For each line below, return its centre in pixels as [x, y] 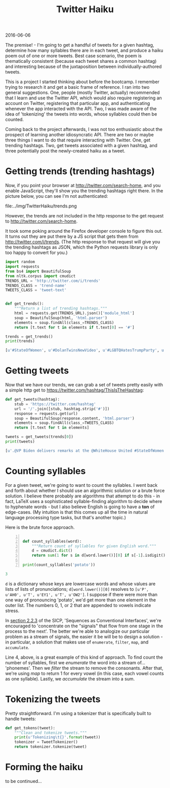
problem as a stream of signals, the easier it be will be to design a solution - [84, 636]
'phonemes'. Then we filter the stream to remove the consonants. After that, [84, 668]
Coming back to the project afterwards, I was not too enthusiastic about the [84, 129]
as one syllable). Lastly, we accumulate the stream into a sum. [70, 678]
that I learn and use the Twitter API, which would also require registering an [83, 98]
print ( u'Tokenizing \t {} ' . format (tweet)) [57, 737]
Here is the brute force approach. [40, 527]
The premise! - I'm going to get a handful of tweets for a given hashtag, [80, 45]
